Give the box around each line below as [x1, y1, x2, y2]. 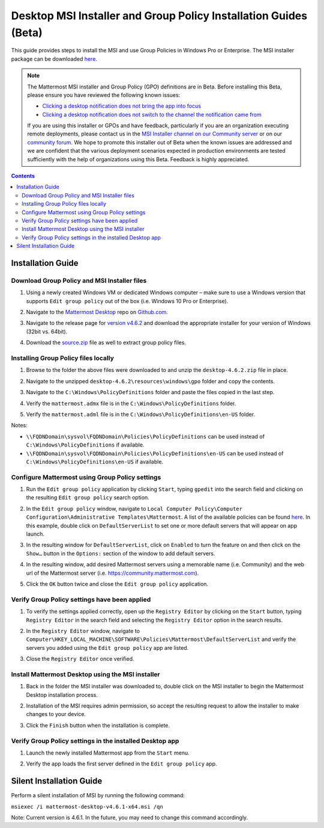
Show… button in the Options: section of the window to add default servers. [26, 549, 215, 557]
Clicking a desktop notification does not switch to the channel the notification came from [42, 111, 262, 118]
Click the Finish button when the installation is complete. [26, 721, 170, 729]
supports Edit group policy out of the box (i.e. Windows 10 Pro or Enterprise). [26, 297, 229, 304]
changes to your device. [26, 711, 86, 718]
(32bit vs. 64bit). [26, 328, 68, 335]
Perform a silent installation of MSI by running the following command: [11, 792, 185, 799]
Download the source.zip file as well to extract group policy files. [26, 339, 186, 346]
